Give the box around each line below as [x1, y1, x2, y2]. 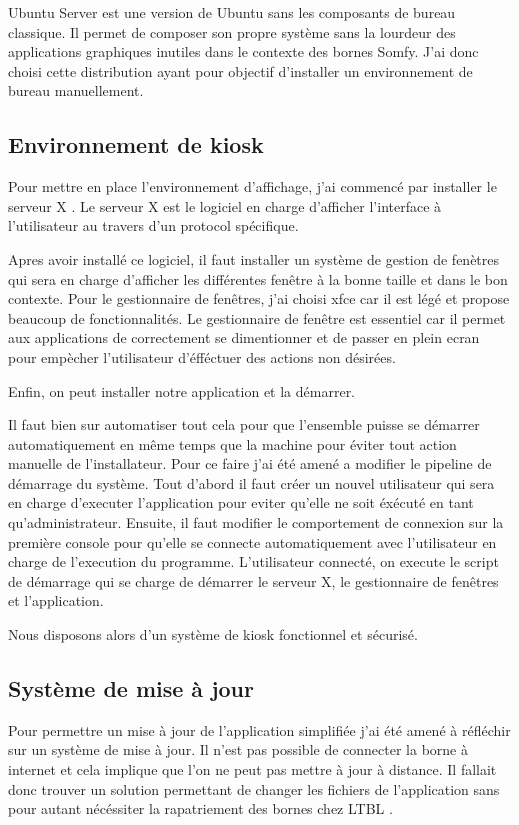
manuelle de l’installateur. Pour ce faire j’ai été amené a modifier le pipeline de [8, 453, 492, 474]
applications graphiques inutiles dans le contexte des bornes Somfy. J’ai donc [8, 41, 479, 62]
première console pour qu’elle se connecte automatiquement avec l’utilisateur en [8, 531, 497, 552]
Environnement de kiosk [8, 129, 264, 160]
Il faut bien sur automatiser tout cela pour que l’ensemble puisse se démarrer [8, 414, 480, 435]
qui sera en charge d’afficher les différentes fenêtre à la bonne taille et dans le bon [8, 268, 508, 289]
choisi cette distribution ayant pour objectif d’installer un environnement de [8, 60, 473, 81]
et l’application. [8, 590, 104, 611]
